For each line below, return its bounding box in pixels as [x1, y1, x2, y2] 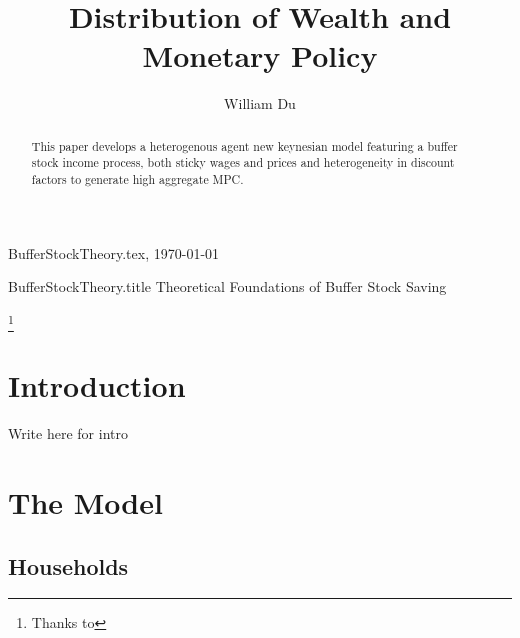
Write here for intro [8, 423, 128, 444]
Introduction [8, 365, 186, 406]
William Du [224, 93, 296, 114]
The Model [8, 482, 163, 523]
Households [8, 550, 129, 581]
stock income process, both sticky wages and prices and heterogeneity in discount [31, 154, 455, 171]
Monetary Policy [142, 35, 378, 76]
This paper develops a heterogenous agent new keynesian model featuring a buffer [31, 137, 458, 154]
